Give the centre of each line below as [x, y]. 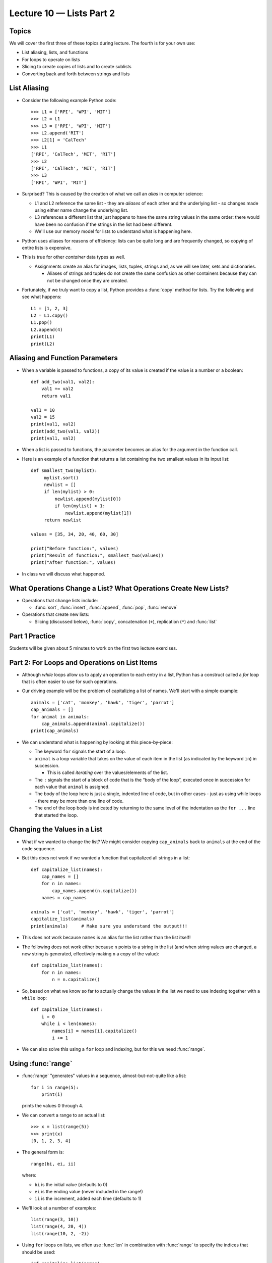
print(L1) [43, 337]
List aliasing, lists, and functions [55, 53]
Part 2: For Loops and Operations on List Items [84, 663]
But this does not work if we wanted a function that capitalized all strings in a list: [106, 858]
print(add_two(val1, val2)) [65, 431]
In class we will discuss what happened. [63, 574]
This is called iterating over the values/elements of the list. [108, 772]
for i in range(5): [55, 1087]
